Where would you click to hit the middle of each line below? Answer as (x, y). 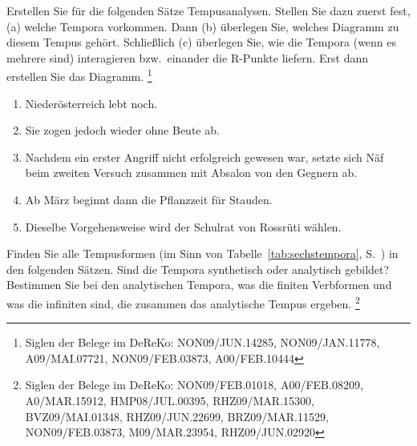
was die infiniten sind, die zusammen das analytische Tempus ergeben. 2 (183, 302)
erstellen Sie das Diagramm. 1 (79, 75)
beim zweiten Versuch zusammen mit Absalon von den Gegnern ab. (191, 173)
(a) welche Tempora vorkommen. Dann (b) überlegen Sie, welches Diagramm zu (203, 26)
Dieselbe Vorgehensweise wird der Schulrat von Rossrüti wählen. (183, 226)
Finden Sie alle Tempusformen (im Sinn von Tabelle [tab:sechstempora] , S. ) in (202, 253)
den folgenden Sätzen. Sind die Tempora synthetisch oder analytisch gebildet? (198, 269)
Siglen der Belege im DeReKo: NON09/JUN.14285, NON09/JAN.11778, (202, 342)
